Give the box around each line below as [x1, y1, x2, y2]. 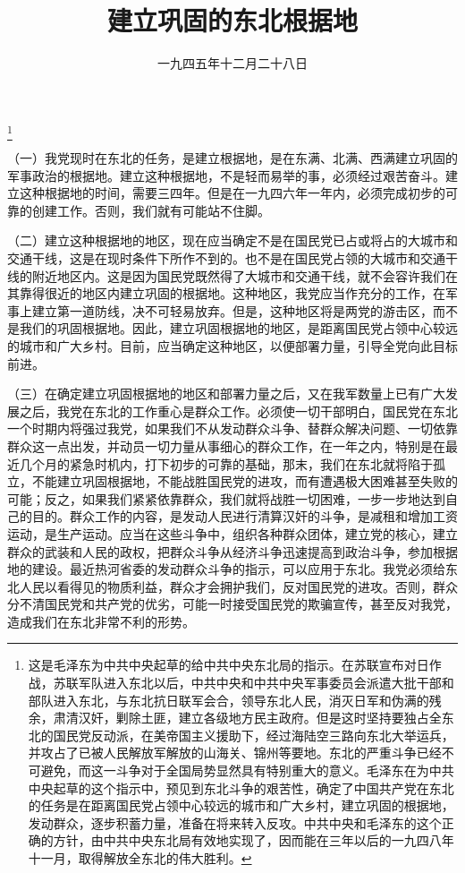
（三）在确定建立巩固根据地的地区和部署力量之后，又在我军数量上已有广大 [7, 384, 445, 403]
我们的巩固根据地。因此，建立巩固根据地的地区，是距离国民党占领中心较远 [19, 319, 458, 338]
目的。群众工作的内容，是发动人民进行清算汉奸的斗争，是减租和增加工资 [31, 507, 458, 526]
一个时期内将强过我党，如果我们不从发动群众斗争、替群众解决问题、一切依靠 [7, 419, 458, 438]
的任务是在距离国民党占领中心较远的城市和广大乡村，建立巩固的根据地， [28, 796, 454, 815]
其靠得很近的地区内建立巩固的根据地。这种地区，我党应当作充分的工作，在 [7, 284, 445, 303]
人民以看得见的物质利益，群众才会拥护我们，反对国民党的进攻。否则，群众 [19, 577, 458, 595]
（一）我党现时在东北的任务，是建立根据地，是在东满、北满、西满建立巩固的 [7, 149, 458, 167]
